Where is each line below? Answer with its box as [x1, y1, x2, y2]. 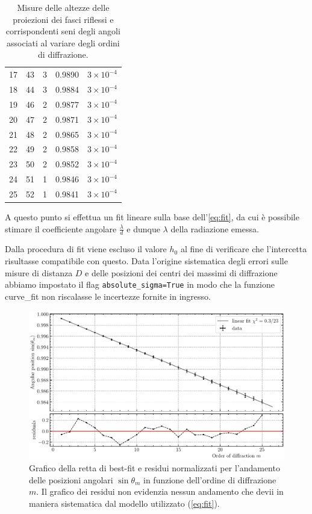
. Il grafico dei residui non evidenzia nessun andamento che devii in [36, 485, 284, 498]
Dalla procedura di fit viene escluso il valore [5, 243, 167, 255]
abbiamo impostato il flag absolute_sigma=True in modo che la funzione [5, 278, 275, 291]
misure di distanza [5, 266, 73, 279]
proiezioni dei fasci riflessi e [13, 13, 114, 25]
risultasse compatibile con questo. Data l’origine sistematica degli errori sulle [5, 255, 288, 267]
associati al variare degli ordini [7, 36, 120, 49]
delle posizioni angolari [29, 473, 113, 486]
